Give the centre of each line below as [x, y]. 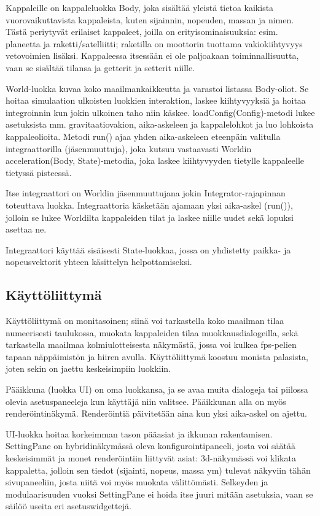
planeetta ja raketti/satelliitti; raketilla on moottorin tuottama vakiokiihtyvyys [154, 43]
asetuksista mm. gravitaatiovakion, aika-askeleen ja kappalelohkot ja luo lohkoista [160, 124]
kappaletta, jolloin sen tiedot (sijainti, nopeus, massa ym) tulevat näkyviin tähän [158, 470]
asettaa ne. [26, 229]
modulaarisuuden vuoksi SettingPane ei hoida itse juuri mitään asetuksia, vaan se [159, 494]
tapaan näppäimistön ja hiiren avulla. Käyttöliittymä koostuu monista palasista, [157, 356]
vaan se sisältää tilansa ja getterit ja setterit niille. [100, 67]
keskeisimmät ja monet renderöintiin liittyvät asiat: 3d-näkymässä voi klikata [151, 458]
